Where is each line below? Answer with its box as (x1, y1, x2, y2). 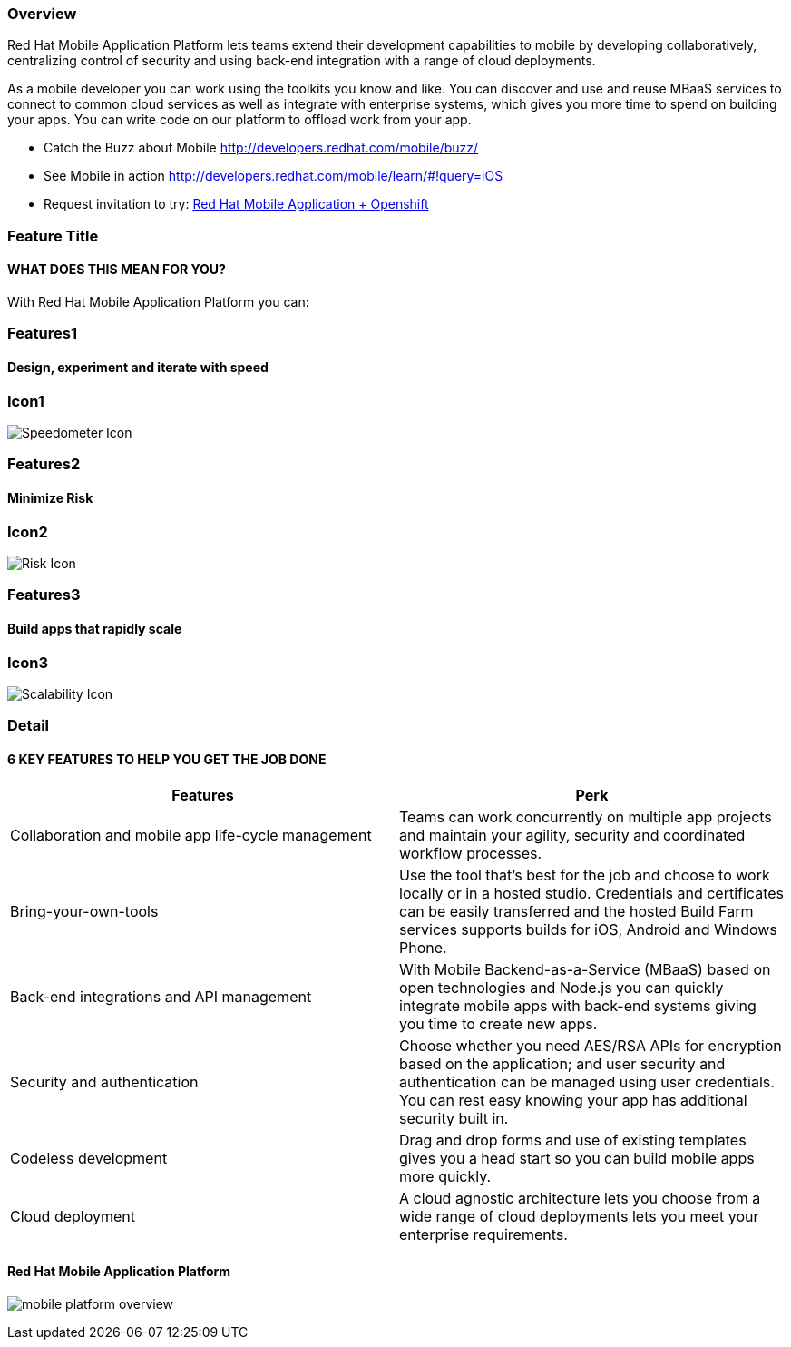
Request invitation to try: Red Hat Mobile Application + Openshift (44, 196, 429, 212)
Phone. (399, 939, 447, 958)
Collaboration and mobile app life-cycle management (10, 826, 372, 845)
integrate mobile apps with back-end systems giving (399, 997, 757, 1016)
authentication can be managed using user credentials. (399, 1073, 775, 1092)
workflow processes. (399, 844, 542, 863)
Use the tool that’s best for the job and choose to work (399, 866, 770, 885)
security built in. (399, 1109, 509, 1128)
